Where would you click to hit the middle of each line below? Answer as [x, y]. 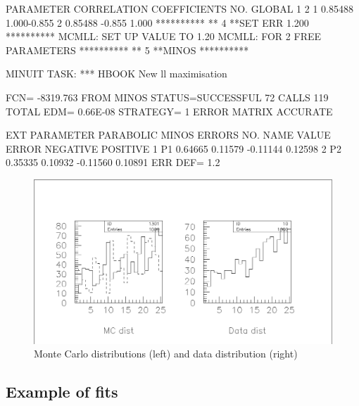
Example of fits [62, 392]
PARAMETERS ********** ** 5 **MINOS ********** [127, 50]
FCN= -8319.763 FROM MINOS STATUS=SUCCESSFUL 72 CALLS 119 [167, 97]
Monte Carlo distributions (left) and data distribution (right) [166, 354]
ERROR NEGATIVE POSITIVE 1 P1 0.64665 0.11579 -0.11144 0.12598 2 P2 [174, 148]
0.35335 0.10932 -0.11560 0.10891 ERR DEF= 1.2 [113, 162]
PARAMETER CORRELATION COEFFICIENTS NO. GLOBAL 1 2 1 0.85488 [180, 8]
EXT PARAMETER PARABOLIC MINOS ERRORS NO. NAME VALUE [168, 135]
